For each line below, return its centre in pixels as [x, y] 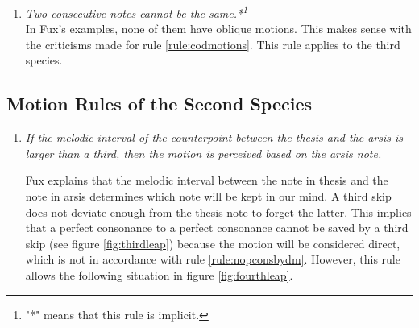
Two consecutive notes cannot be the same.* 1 [137, 12]
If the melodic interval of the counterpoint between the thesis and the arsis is [214, 137]
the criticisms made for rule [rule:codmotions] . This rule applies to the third [213, 44]
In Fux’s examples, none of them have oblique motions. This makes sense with [218, 29]
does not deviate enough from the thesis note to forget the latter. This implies [218, 212]
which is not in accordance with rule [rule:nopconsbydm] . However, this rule [213, 259]
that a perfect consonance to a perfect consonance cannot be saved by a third [217, 228]
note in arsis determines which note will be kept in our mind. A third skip [208, 196]
